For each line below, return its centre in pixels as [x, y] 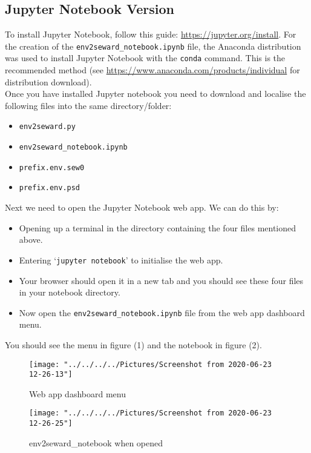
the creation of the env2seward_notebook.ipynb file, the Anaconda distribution [153, 46]
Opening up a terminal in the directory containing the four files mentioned [158, 227]
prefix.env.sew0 [52, 167]
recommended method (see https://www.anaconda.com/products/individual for [152, 70]
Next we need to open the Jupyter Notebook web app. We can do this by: [142, 207]
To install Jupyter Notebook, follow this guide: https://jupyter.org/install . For [151, 34]
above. [31, 240]
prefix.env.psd [50, 188]
